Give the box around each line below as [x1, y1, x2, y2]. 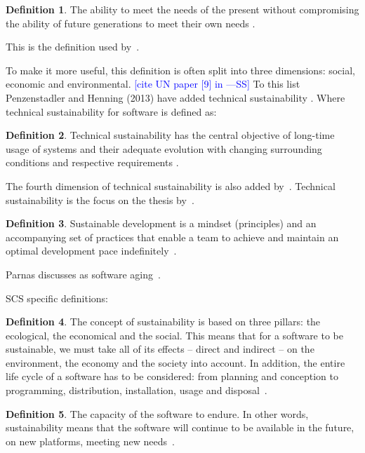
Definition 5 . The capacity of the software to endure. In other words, [6, 406, 309, 421]
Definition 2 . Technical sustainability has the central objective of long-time [6, 128, 335, 142]
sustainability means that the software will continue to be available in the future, [6, 420, 354, 435]
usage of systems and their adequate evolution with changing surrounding [6, 141, 322, 156]
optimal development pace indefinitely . [6, 243, 177, 258]
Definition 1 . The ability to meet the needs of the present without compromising [6, 2, 359, 16]
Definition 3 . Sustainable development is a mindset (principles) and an [6, 216, 317, 231]
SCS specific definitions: [6, 290, 109, 305]
